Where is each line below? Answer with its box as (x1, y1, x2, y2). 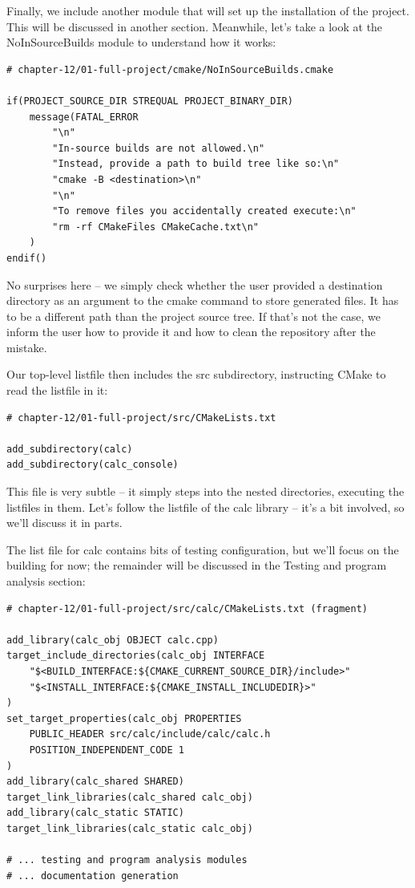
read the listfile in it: (6, 382, 108, 399)
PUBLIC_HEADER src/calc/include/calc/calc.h (29, 728, 271, 740)
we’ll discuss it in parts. (6, 514, 123, 531)
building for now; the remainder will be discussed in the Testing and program (6, 557, 387, 574)
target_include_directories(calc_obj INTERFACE (6, 650, 265, 662)
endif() (6, 252, 47, 264)
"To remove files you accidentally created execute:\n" (52, 205, 357, 217)
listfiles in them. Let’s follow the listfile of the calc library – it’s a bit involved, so (6, 498, 405, 515)
